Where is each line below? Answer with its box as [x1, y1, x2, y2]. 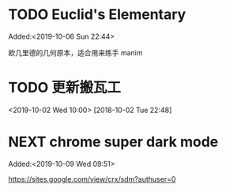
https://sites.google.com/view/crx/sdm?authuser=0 [8, 174, 176, 183]
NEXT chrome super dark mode [8, 133, 219, 151]
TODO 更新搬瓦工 [8, 79, 121, 96]
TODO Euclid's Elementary [8, 6, 186, 24]
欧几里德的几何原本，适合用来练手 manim [8, 47, 143, 57]
